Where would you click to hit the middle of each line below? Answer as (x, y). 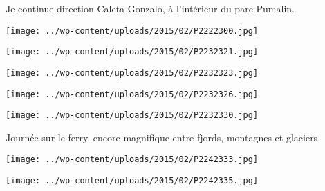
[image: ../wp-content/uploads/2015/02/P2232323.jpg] (132, 73)
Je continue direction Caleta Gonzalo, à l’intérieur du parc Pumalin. (150, 8)
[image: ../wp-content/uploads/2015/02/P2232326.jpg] (132, 94)
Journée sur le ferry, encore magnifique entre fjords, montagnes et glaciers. (163, 137)
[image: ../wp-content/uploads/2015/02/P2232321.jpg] (132, 52)
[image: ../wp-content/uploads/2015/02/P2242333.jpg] (132, 160)
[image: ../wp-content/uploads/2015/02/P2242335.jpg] (132, 181)
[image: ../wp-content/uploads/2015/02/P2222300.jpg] (132, 31)
